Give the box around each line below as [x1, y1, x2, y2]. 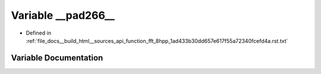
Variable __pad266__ [11, 9, 115, 22]
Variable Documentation [11, 53, 103, 63]
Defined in [26, 29, 52, 36]
